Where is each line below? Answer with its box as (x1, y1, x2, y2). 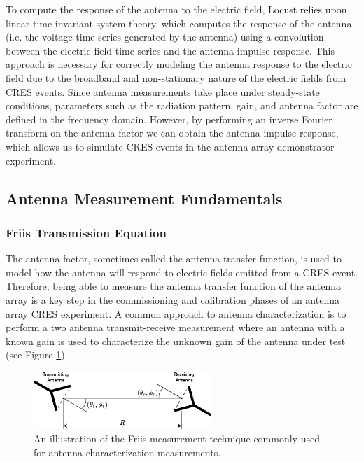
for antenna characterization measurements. (34, 445, 221, 460)
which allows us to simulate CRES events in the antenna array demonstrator (6, 139, 335, 153)
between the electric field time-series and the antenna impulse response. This (6, 43, 335, 57)
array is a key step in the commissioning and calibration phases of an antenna (6, 292, 339, 307)
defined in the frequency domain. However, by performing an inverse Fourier (6, 111, 332, 126)
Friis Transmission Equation (6, 223, 167, 241)
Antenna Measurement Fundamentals (6, 187, 283, 209)
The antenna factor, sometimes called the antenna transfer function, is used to (6, 251, 342, 266)
